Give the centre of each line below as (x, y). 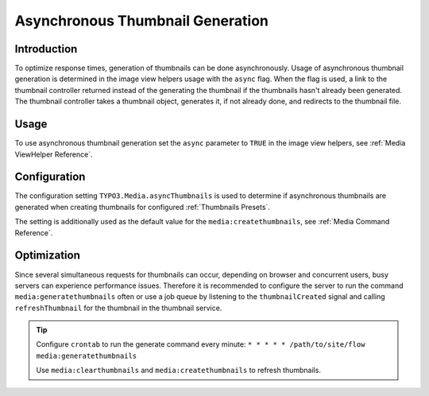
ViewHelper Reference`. (54, 154)
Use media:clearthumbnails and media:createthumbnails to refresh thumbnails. (179, 371)
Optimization (48, 256)
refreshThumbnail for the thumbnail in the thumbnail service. (118, 308)
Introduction (46, 49)
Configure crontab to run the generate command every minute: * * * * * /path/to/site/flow (201, 344)
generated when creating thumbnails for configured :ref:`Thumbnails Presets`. (142, 207)
